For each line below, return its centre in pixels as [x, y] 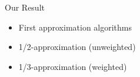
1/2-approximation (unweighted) [77, 47]
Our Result [25, 7]
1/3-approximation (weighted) [73, 66]
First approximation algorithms [75, 27]
